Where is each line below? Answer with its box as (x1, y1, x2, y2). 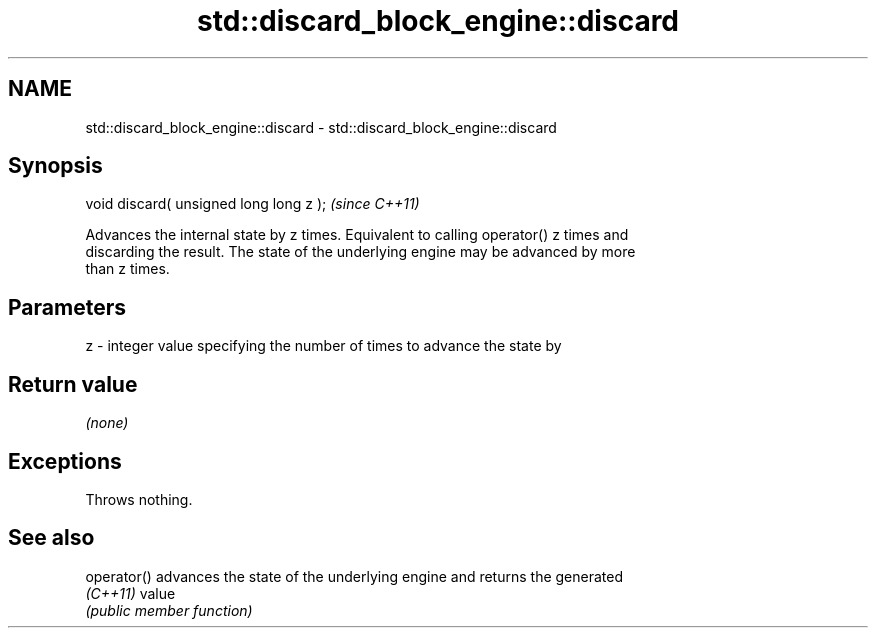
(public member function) (85, 601, 253, 619)
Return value (8, 371, 138, 397)
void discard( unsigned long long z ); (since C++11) (85, 195, 420, 213)
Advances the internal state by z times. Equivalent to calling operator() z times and (85, 226, 629, 244)
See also (8, 525, 95, 551)
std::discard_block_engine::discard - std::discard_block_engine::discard (85, 118, 557, 136)
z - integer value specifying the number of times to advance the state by (85, 337, 562, 355)
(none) (85, 414, 129, 432)
